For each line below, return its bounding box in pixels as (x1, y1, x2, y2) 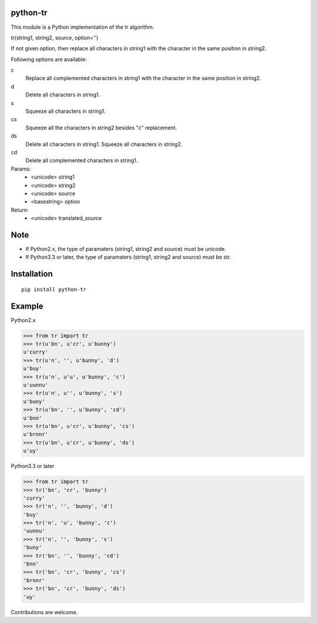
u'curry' (23, 349, 49, 356)
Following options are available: (11, 56, 87, 63)
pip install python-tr (21, 286, 87, 293)
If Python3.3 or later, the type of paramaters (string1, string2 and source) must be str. (25, 253, 231, 261)
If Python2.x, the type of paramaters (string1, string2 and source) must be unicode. (25, 246, 227, 253)
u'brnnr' (23, 431, 49, 438)
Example (11, 301, 43, 311)
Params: (11, 165, 31, 172)
